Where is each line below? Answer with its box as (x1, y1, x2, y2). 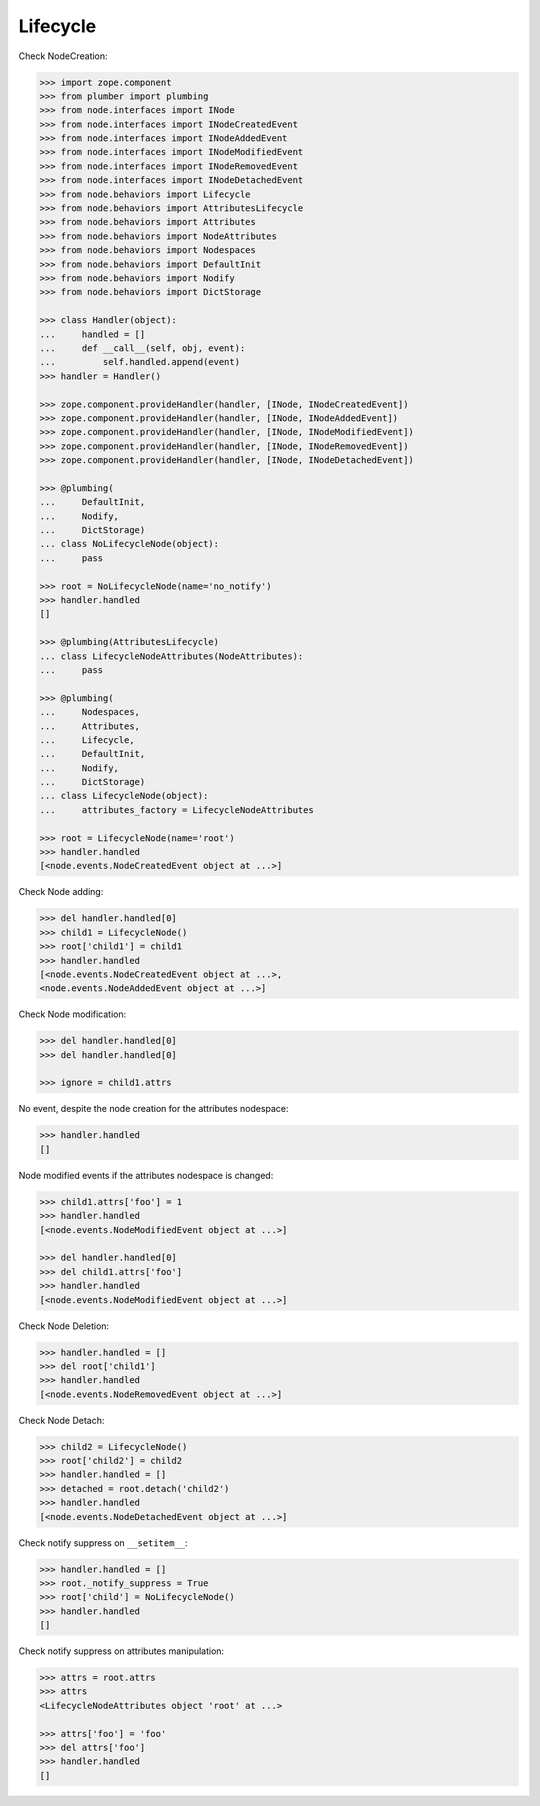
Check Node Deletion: (18, 1320, 110, 1332)
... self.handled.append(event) (39, 356, 240, 368)
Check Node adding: (18, 886, 104, 898)
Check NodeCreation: (18, 50, 109, 62)
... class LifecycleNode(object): (39, 790, 209, 802)
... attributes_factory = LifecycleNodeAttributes (39, 804, 314, 815)
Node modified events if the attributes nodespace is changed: (18, 1169, 274, 1181)
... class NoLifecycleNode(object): (39, 538, 220, 550)
